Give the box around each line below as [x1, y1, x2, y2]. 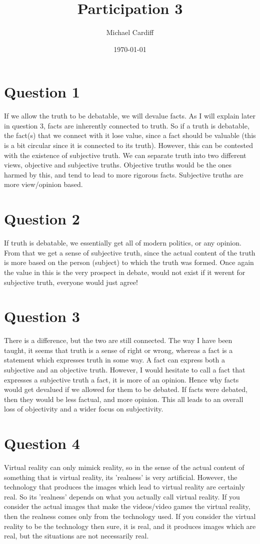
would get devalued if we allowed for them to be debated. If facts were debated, [4, 384, 248, 394]
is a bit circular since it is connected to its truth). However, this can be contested [4, 140, 253, 150]
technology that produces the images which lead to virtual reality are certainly [4, 481, 245, 492]
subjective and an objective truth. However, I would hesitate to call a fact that [4, 364, 245, 374]
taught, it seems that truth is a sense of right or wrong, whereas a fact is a [4, 344, 233, 355]
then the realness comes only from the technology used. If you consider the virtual [4, 511, 256, 521]
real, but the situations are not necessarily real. [4, 530, 149, 541]
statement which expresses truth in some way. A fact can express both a [4, 354, 225, 365]
